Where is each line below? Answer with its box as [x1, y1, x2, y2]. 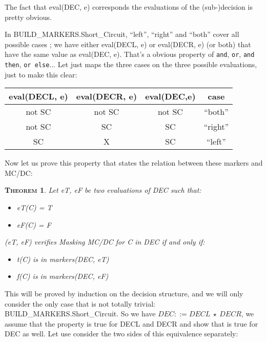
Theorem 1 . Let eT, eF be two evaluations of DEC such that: [5, 185, 201, 195]
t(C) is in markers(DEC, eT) [16, 253, 109, 264]
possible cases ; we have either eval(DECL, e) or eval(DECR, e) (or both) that [5, 38, 251, 49]
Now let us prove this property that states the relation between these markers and [5, 157, 263, 168]
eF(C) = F [16, 219, 51, 230]
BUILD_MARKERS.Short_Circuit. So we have [5, 308, 156, 319]
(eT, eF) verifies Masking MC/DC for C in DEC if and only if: [5, 236, 205, 247]
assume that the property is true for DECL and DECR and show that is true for [5, 318, 258, 329]
